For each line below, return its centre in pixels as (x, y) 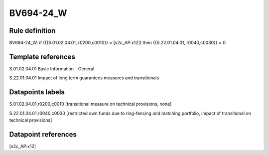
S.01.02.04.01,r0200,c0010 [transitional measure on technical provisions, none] (90, 104)
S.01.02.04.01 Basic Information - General (52, 69)
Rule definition (32, 31)
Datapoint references (43, 134)
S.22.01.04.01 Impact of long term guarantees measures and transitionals (84, 78)
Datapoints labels (37, 92)
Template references (42, 57)
